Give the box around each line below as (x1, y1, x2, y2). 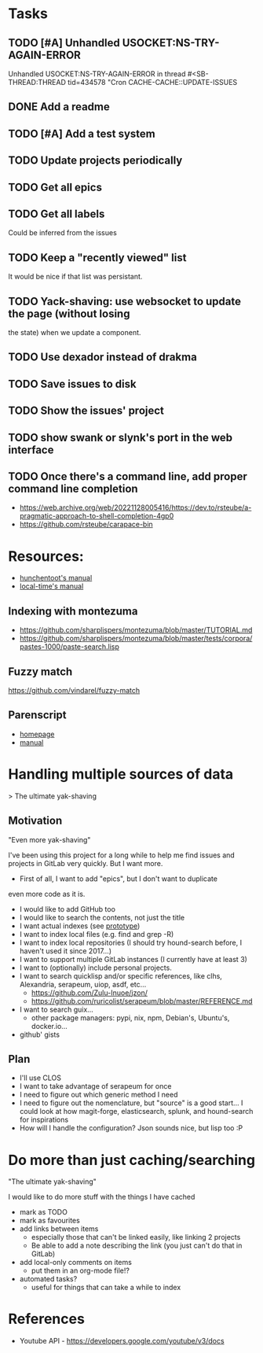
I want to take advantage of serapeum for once (19, 1082, 172, 1091)
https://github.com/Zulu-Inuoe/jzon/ (31, 988, 148, 997)
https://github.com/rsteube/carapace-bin (19, 520, 153, 529)
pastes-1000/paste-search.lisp (19, 642, 120, 651)
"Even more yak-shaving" (8, 835, 91, 844)
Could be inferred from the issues (8, 228, 118, 238)
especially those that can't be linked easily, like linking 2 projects (31, 1233, 241, 1242)
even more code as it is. (8, 889, 86, 898)
